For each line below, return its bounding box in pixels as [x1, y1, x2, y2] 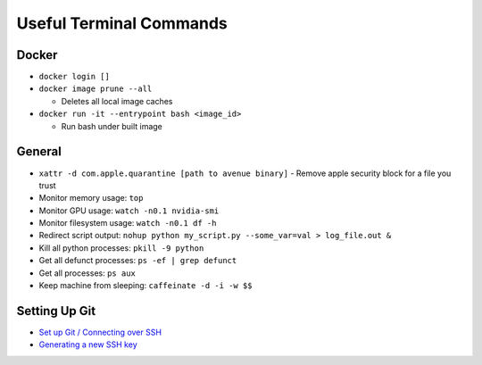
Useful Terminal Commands [16, 13, 228, 33]
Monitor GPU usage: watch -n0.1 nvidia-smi [38, 205, 220, 216]
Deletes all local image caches [61, 95, 173, 106]
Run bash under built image [61, 120, 162, 131]
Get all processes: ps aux [38, 268, 136, 278]
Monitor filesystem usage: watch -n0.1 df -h [38, 218, 217, 228]
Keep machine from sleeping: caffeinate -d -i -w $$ [38, 280, 253, 291]
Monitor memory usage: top [38, 193, 144, 203]
